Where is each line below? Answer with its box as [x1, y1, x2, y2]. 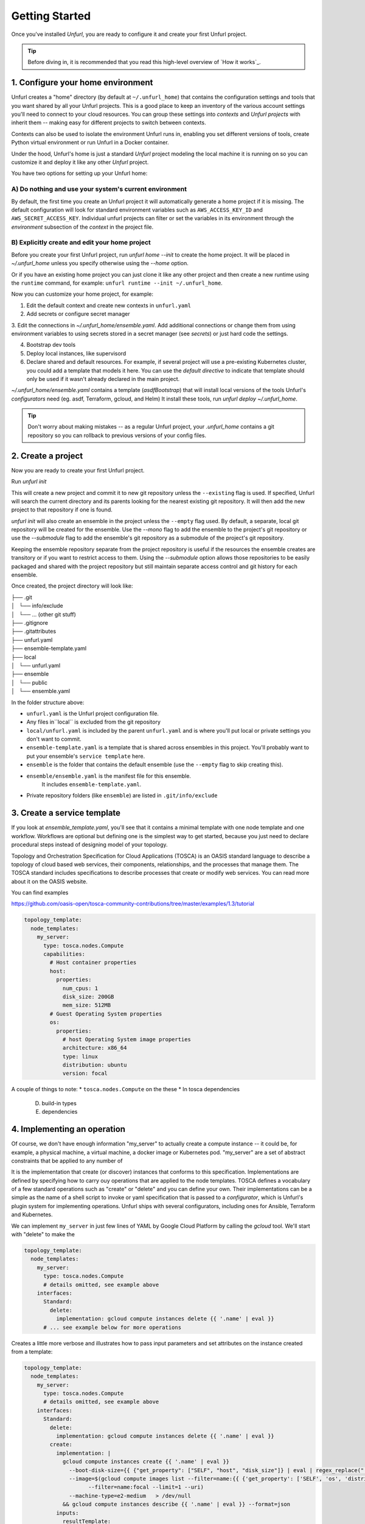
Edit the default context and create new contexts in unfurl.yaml [26, 302, 192, 309]
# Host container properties [49, 959, 137, 966]
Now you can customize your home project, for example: [11, 290, 154, 298]
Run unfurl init [11, 478, 47, 485]
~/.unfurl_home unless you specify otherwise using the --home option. [11, 260, 189, 267]
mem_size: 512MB [62, 1002, 111, 1009]
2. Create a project [11, 450, 83, 461]
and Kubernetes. [11, 1211, 53, 1219]
